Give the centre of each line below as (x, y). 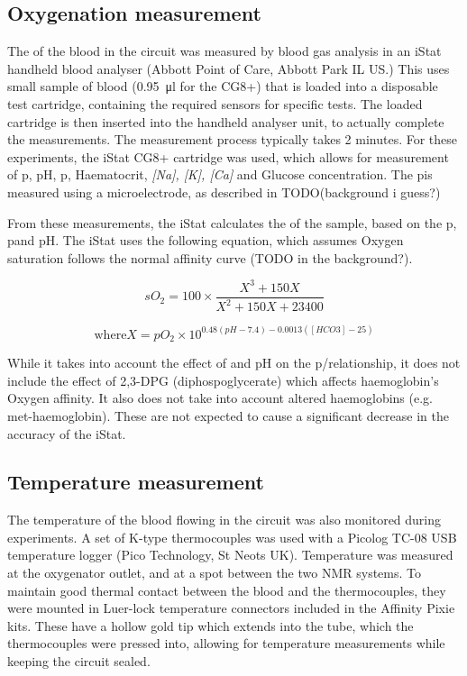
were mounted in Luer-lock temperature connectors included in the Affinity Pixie (231, 608)
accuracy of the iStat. (67, 433)
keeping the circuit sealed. (79, 661)
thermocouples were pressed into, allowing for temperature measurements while (226, 643)
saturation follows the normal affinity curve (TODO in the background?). (210, 257)
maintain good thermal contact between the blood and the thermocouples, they (227, 590)
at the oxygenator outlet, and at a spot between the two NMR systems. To (214, 573)
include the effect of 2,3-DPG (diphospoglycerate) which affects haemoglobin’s (223, 380)
